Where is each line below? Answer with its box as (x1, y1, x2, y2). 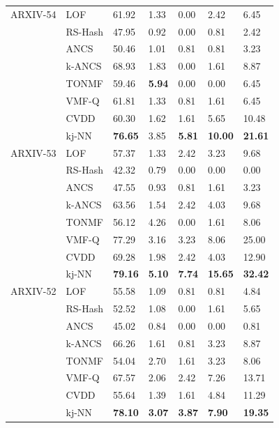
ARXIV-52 (10, 284, 56, 298)
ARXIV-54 (10, 6, 56, 21)
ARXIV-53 (10, 145, 56, 160)
